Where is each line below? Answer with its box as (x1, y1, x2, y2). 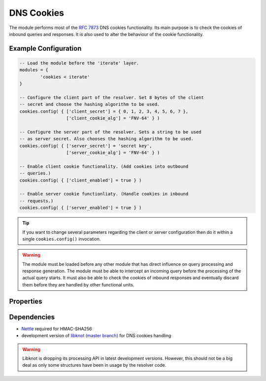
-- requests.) (19, 198, 54, 204)
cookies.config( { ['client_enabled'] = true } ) (19, 177, 142, 183)
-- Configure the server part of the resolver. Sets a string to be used (19, 129, 201, 135)
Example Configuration (9, 44, 82, 53)
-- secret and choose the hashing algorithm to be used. (19, 101, 160, 107)
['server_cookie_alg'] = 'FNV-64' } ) (66, 150, 160, 156)
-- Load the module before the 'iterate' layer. (19, 60, 139, 66)
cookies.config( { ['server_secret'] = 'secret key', (19, 143, 152, 149)
